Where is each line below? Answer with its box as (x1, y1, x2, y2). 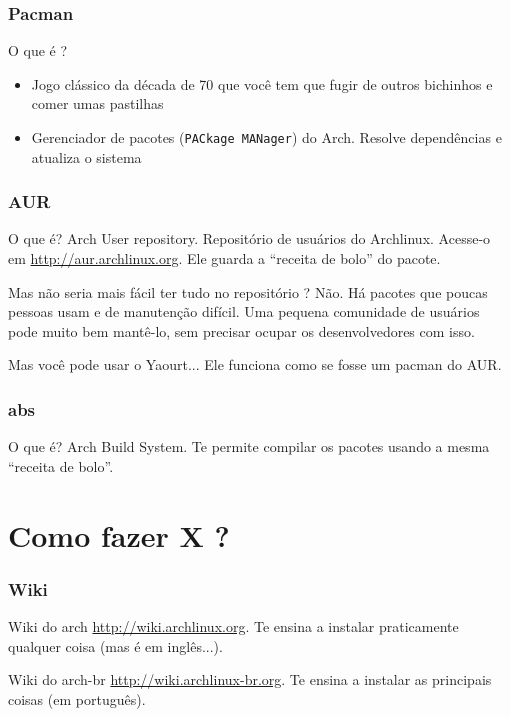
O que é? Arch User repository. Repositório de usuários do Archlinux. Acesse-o (8, 228, 491, 249)
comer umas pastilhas (31, 93, 164, 114)
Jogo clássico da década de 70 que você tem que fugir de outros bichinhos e (31, 73, 493, 94)
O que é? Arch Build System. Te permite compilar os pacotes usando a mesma (8, 436, 490, 457)
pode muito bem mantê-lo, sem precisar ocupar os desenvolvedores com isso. (8, 320, 475, 341)
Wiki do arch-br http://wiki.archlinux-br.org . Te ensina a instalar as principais (8, 669, 492, 690)
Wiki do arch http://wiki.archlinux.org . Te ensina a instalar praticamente (8, 616, 459, 637)
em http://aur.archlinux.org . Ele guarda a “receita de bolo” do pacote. (8, 248, 441, 269)
